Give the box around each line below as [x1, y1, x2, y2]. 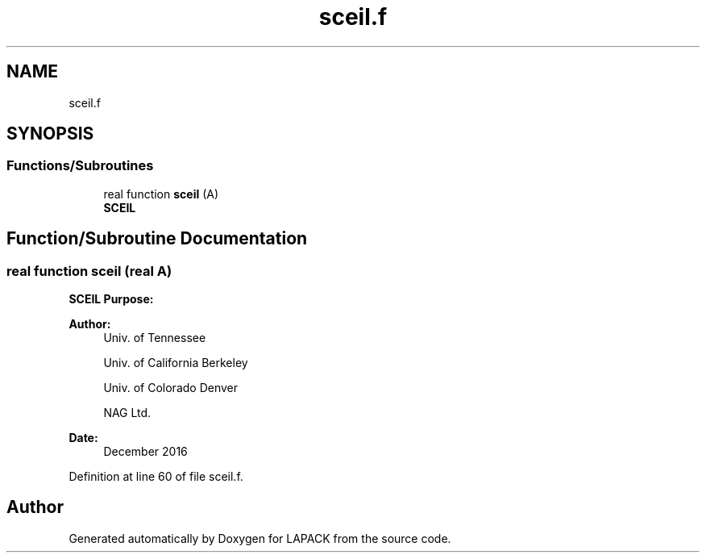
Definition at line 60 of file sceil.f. [69, 469, 243, 484]
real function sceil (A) [103, 186, 219, 201]
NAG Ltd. [103, 406, 152, 420]
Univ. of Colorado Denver [103, 381, 239, 395]
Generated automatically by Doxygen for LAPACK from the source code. [69, 531, 451, 545]
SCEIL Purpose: [69, 292, 154, 307]
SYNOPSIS [6, 123, 94, 144]
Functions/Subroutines [6, 157, 154, 174]
